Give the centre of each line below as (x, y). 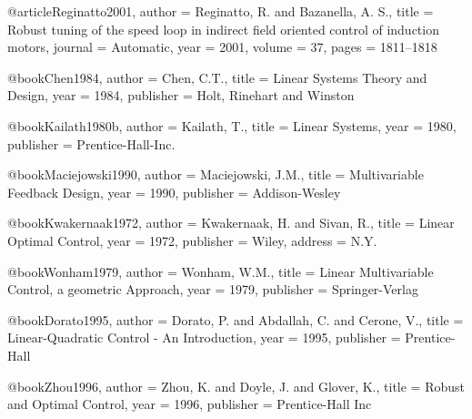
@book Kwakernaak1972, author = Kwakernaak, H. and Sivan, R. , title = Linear (231, 223)
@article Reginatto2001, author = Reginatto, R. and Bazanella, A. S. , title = (221, 11)
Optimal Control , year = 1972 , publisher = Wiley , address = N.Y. (192, 240)
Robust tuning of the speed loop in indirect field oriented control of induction (223, 29)
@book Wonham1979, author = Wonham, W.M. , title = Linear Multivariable (221, 271)
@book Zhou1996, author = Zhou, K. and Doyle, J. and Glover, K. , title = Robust (236, 386)
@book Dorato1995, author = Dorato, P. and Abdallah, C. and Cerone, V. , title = (236, 319)
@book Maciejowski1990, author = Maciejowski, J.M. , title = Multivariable (216, 174)
